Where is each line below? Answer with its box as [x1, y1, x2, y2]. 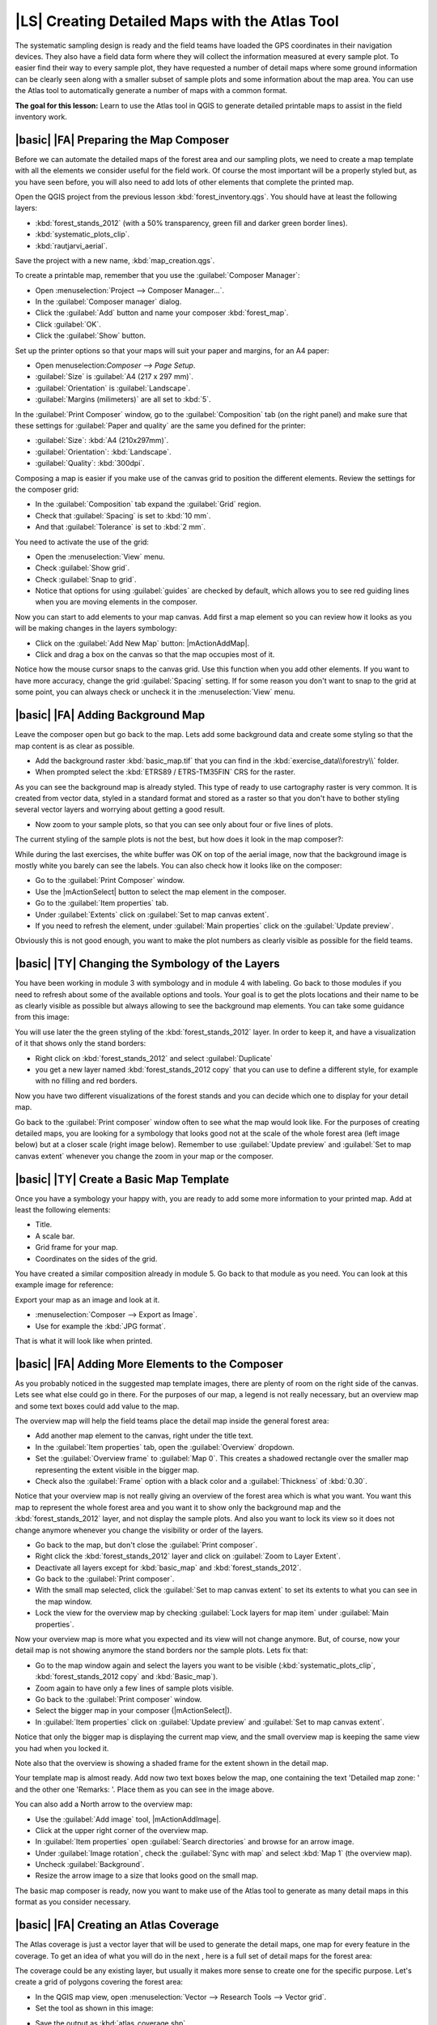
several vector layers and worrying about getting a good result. [15, 804, 226, 814]
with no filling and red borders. [35, 1076, 138, 1085]
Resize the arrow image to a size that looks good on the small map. [35, 1871, 259, 1881]
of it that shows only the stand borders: [15, 1038, 146, 1048]
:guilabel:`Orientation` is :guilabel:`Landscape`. [35, 383, 190, 393]
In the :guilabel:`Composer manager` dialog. [35, 296, 182, 307]
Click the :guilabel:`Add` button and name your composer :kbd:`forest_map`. [35, 308, 289, 318]
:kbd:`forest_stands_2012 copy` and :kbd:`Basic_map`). [35, 1672, 218, 1682]
